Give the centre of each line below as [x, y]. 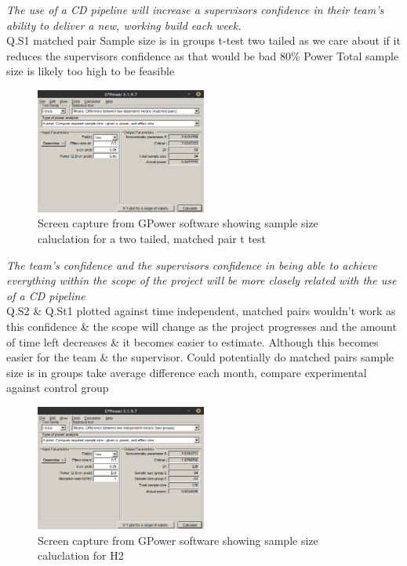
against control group [58, 388]
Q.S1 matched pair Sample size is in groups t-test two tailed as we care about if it [203, 40]
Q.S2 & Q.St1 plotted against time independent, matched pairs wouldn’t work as [201, 311]
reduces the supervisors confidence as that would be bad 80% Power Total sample [203, 55]
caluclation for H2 [81, 555]
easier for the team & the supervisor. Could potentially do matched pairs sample [200, 357]
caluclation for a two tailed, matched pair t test [152, 239]
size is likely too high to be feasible [91, 71]
